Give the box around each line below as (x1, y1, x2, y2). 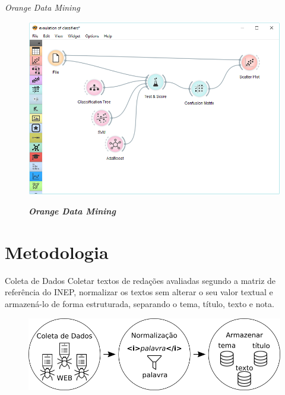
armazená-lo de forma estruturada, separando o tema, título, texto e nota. (5, 298, 274, 310)
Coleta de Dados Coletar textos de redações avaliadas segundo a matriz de (5, 274, 276, 286)
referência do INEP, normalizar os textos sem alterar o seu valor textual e (5, 286, 273, 298)
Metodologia (5, 239, 109, 264)
